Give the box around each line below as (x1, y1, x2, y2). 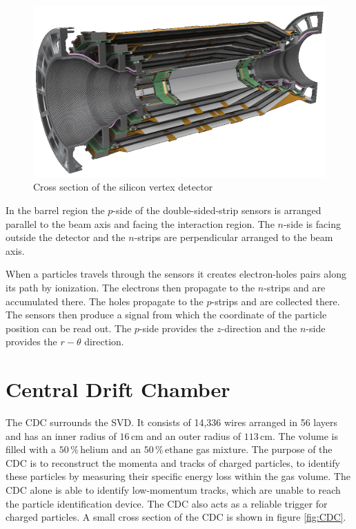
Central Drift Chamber (6, 375, 230, 403)
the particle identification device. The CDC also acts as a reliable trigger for (6, 496, 328, 510)
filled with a (6, 442, 57, 456)
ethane (165, 445, 193, 456)
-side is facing (283, 216, 341, 231)
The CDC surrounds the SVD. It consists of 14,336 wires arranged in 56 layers (6, 415, 338, 430)
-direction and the (221, 320, 297, 335)
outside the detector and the (6, 230, 126, 244)
